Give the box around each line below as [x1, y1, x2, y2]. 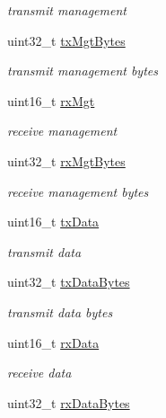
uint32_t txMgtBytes [7, 31, 126, 49]
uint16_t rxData [7, 333, 100, 351]
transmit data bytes [7, 302, 113, 321]
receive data [7, 363, 72, 382]
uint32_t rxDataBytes [7, 393, 130, 412]
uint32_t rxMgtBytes [7, 151, 126, 170]
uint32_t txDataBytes [7, 272, 130, 291]
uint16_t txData [7, 212, 100, 231]
